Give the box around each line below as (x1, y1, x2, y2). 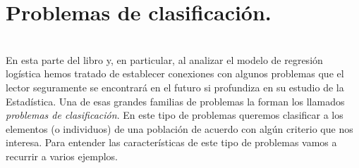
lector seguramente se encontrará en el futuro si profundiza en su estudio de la (6, 79, 344, 94)
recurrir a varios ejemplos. (6, 148, 118, 163)
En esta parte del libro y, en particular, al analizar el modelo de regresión (6, 52, 323, 67)
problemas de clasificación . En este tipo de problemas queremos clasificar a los (6, 108, 343, 122)
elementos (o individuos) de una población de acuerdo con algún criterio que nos (6, 121, 353, 136)
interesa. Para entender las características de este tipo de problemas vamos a (6, 135, 337, 150)
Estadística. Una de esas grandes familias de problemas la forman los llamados (6, 93, 345, 108)
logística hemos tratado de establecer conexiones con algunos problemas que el (6, 66, 344, 81)
